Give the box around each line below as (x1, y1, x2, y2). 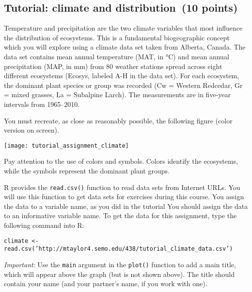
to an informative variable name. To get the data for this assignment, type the (4, 210, 237, 221)
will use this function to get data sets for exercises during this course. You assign (4, 191, 244, 202)
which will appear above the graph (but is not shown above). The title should (4, 269, 235, 279)
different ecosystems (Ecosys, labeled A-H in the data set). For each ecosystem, (4, 70, 239, 81)
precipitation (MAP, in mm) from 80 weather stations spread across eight (4, 61, 222, 71)
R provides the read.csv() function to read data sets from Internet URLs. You (4, 182, 240, 192)
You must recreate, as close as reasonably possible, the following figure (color (4, 115, 233, 125)
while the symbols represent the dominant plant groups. (4, 165, 170, 175)
